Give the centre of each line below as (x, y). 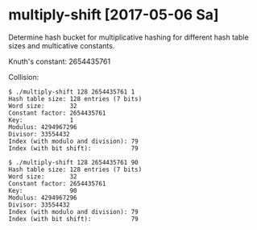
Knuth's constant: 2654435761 (60, 61)
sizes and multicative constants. (62, 45)
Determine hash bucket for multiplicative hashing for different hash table (128, 37)
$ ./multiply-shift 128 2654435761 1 (72, 92)
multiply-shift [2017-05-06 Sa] (114, 15)
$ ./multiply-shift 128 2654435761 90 (73, 162)
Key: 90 (43, 190)
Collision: (24, 77)
